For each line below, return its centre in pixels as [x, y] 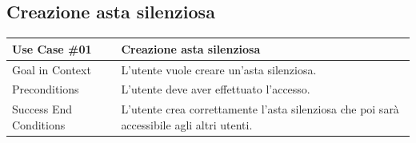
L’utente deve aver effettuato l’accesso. [216, 89]
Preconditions [46, 89]
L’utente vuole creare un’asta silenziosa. [219, 69]
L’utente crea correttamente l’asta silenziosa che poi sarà [260, 109]
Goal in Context [52, 69]
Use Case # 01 [52, 48]
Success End [42, 109]
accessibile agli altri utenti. [187, 124]
